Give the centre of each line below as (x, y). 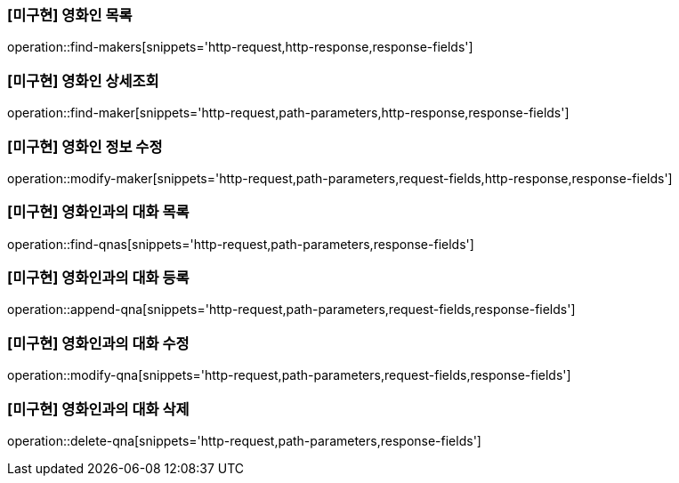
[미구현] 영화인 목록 (70, 15)
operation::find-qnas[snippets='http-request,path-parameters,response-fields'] (241, 244)
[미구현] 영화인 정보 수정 (85, 146)
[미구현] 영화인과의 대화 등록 (98, 278)
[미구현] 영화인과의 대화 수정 (98, 343)
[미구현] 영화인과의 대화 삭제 (98, 409)
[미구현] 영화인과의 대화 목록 (98, 212)
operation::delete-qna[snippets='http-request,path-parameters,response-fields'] (244, 440)
